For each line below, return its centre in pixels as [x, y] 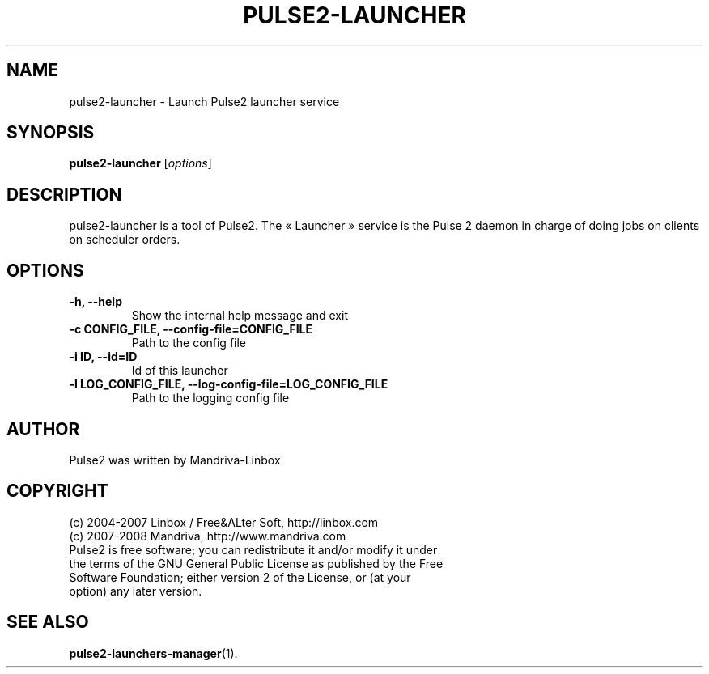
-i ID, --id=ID [103, 357]
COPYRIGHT [57, 491]
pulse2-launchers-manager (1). [153, 653]
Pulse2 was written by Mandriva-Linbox [175, 460]
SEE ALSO [48, 622]
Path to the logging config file [210, 398]
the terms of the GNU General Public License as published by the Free [256, 563]
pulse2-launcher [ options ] [140, 163]
